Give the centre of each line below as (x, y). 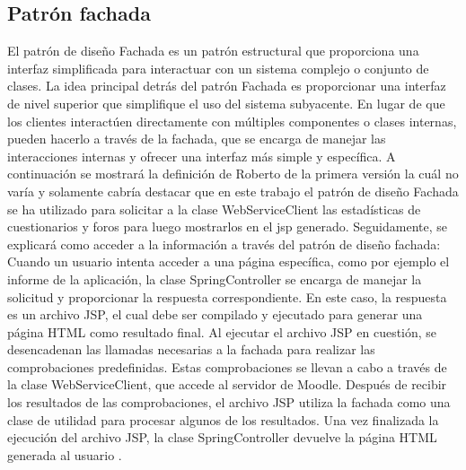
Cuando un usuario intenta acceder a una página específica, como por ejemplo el (229, 261)
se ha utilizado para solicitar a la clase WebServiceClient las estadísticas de (214, 209)
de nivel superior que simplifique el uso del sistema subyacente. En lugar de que (226, 103)
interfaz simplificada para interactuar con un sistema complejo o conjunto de (218, 68)
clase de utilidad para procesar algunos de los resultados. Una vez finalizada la (223, 419)
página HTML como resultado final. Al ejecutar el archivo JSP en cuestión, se (222, 331)
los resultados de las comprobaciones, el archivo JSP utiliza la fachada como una (229, 402)
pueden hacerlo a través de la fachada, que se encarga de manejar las (197, 139)
